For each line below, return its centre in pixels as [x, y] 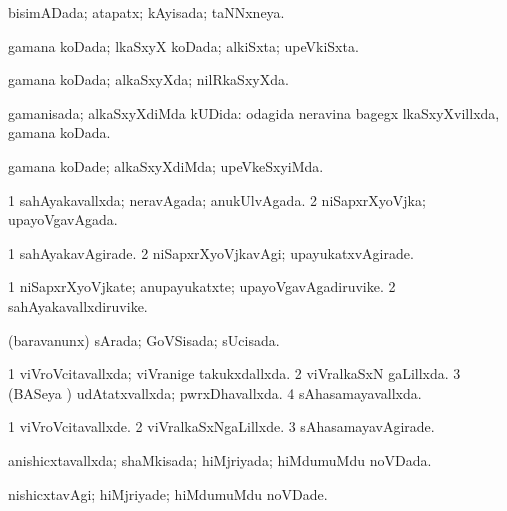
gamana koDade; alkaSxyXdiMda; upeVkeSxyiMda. [166, 165]
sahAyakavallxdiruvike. [78, 305]
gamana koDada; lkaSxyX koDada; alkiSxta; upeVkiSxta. [183, 45]
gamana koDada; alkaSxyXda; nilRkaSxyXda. [148, 79]
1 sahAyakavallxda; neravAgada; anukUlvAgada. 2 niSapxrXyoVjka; [217, 199]
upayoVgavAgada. [63, 219]
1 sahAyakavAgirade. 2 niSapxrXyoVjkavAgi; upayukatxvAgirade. [211, 252]
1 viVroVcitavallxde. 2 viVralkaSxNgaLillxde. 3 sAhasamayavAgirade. [221, 426]
